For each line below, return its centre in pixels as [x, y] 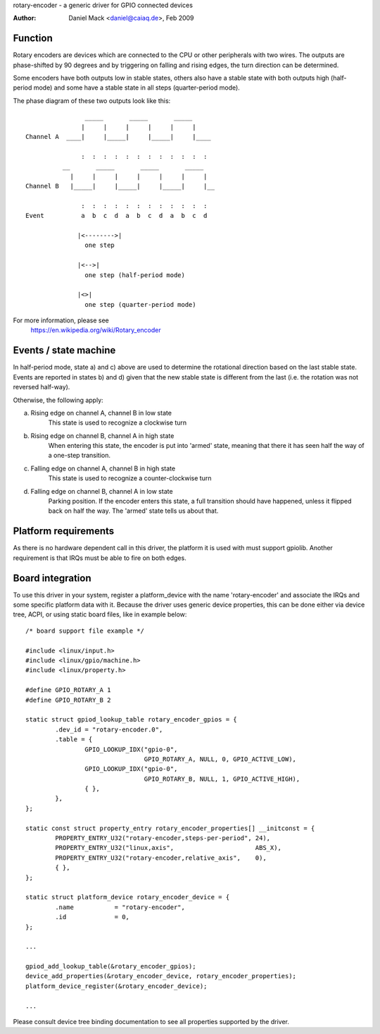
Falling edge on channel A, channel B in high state [103, 468]
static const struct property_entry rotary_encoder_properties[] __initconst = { [170, 828]
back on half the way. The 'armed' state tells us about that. [133, 511]
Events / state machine [64, 350]
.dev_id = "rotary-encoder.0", [109, 729]
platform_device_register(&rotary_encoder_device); [116, 986]
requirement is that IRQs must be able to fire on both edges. [100, 558]
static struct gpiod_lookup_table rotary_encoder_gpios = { [131, 720]
